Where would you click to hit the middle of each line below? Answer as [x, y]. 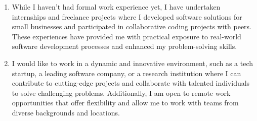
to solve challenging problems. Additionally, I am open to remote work [121, 93]
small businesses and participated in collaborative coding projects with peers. [132, 26]
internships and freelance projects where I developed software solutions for [127, 16]
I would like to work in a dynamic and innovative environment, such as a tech [133, 63]
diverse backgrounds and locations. [66, 112]
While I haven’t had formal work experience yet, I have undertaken [116, 7]
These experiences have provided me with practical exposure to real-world [126, 36]
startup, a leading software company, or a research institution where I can [126, 73]
